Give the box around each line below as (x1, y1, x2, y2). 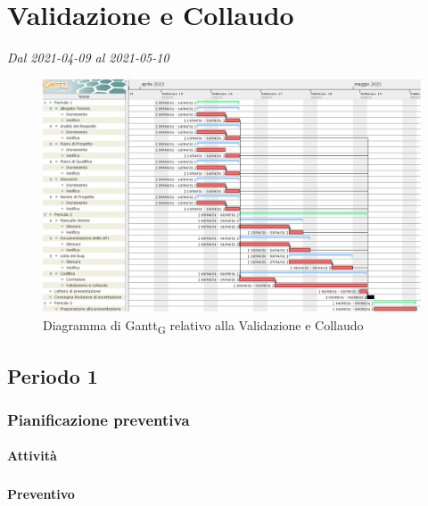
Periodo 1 (7, 361, 98, 389)
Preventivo (7, 485, 75, 503)
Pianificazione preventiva (7, 408, 190, 430)
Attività (7, 446, 57, 465)
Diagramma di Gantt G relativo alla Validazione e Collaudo (43, 316, 364, 336)
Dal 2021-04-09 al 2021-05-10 (7, 48, 169, 67)
